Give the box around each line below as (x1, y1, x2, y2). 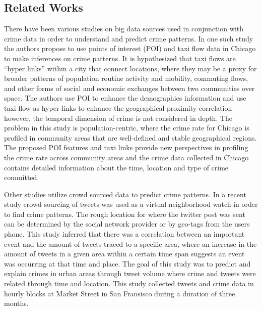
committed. (4, 172, 39, 183)
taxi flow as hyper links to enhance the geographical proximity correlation (4, 102, 232, 113)
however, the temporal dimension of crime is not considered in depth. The (4, 112, 233, 123)
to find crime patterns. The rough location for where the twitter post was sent (4, 208, 245, 219)
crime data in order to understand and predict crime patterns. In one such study (4, 33, 253, 43)
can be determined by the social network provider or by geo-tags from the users (4, 218, 250, 229)
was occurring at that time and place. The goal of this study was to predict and (4, 258, 251, 269)
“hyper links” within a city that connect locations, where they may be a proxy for (4, 63, 257, 73)
